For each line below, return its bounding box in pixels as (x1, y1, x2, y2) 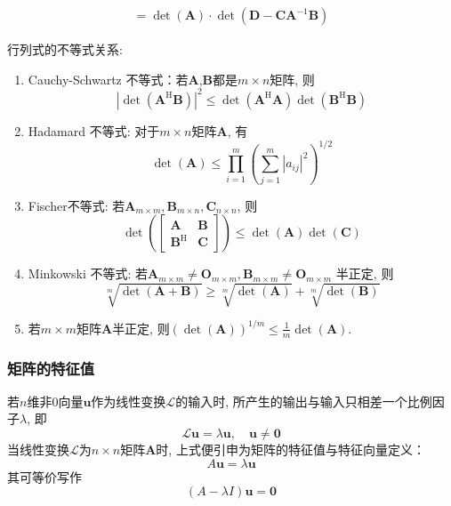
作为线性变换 (91, 391, 166, 410)
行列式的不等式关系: (7, 40, 123, 59)
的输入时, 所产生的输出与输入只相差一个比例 (175, 391, 432, 410)
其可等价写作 (7, 467, 82, 486)
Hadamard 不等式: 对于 (28, 121, 160, 140)
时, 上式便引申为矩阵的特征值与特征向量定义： (156, 440, 425, 458)
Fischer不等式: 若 (28, 196, 125, 214)
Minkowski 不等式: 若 (28, 264, 149, 283)
